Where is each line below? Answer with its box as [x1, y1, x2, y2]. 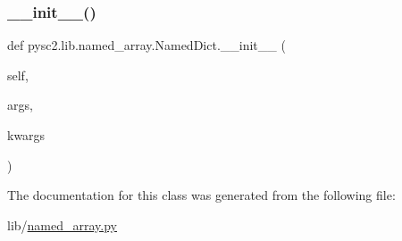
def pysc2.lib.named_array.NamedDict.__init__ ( [7, 36, 286, 54]
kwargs [7, 126, 46, 144]
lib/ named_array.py [7, 215, 118, 234]
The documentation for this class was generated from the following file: [7, 186, 396, 204]
